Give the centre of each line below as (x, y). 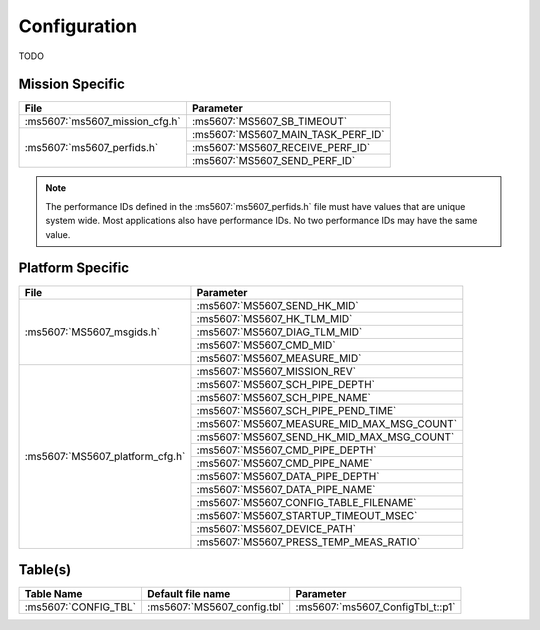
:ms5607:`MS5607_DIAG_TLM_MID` (279, 332)
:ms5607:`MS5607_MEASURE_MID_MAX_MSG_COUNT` (327, 423)
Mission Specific (71, 84)
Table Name (53, 594)
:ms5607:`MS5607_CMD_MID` (266, 345)
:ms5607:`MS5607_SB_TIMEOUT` (269, 122)
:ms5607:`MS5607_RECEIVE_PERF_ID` (281, 148)
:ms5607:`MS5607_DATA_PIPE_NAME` (286, 489)
